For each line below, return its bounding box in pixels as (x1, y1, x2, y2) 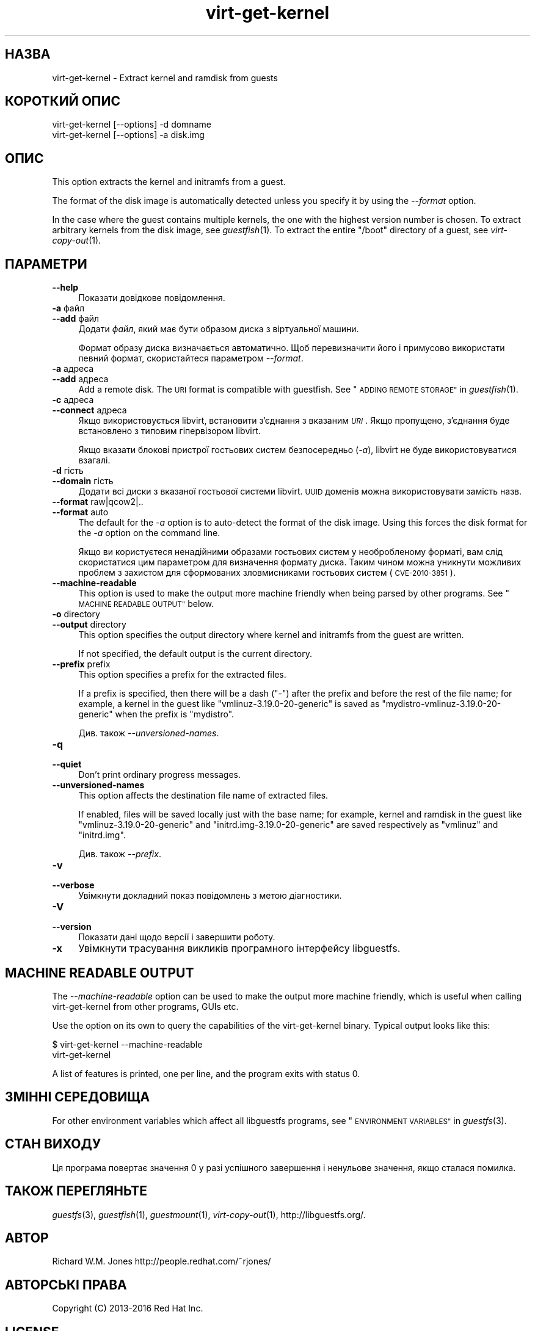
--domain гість (52, 476, 114, 487)
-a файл (52, 303, 84, 314)
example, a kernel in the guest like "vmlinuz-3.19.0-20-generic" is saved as (78, 698, 380, 709)
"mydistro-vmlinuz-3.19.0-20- (382, 698, 501, 709)
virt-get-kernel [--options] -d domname (52, 119, 211, 130)
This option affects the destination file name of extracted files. (78, 790, 329, 801)
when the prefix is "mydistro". (115, 709, 235, 720)
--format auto (52, 507, 109, 518)
